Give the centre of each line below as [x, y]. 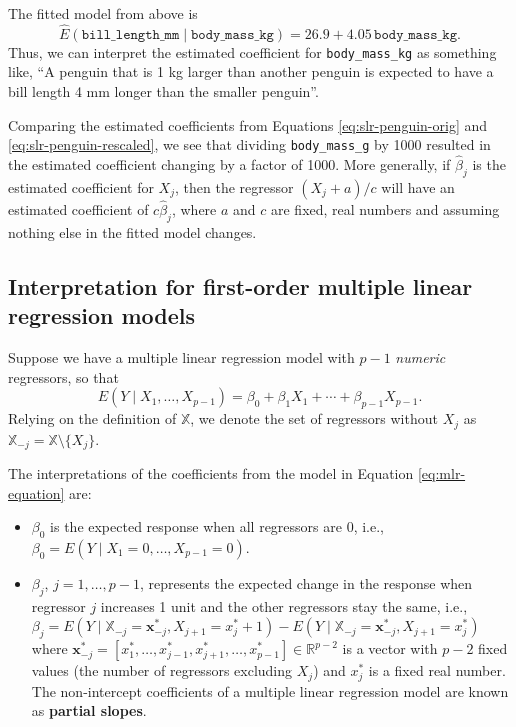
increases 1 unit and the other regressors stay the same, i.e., [284, 605]
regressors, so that [63, 376]
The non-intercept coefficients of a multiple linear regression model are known [270, 690]
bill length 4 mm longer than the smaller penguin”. [163, 91]
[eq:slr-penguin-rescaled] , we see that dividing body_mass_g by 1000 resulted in [249, 144]
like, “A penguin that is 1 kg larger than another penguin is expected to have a [251, 71]
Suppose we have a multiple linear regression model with [181, 357]
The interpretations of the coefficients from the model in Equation [211, 473]
